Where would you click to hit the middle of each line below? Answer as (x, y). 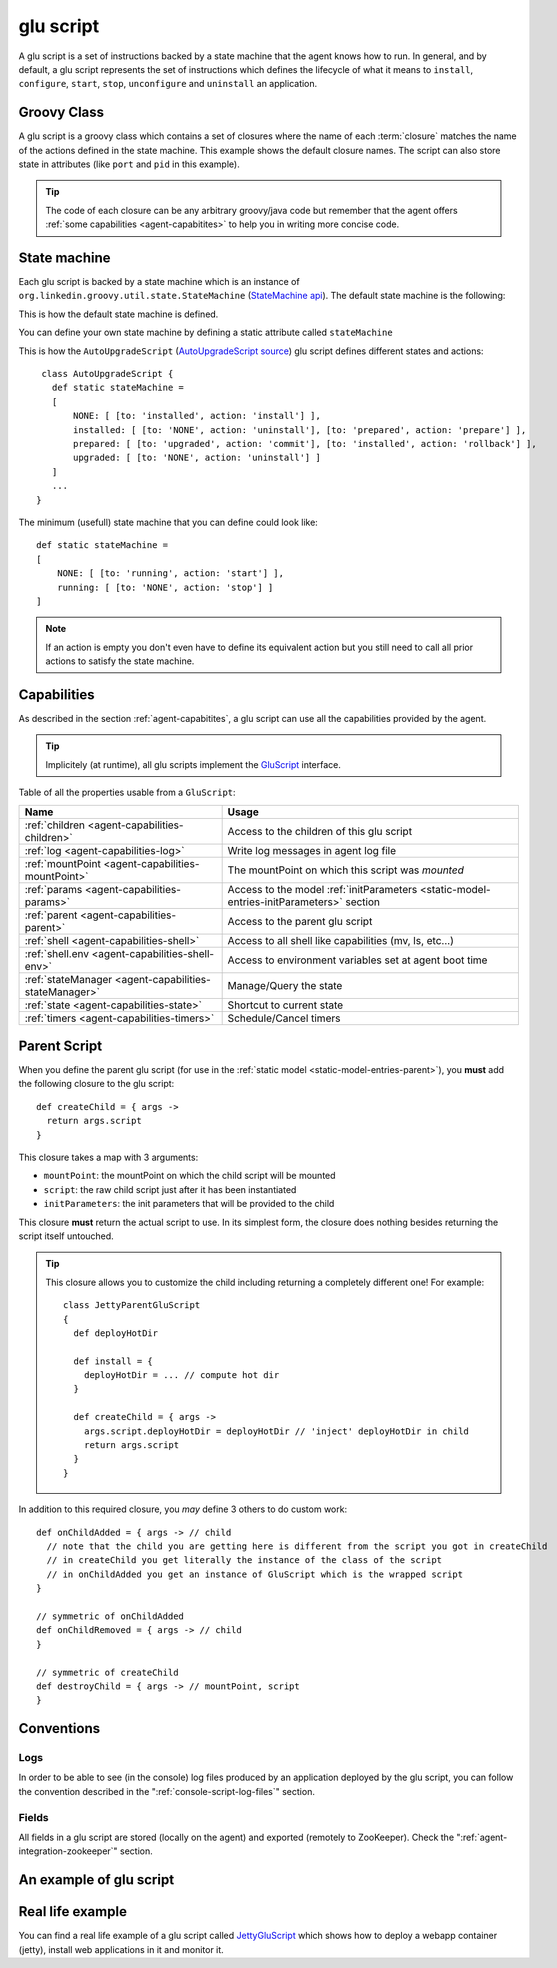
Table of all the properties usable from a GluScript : (127, 792)
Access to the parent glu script (300, 921)
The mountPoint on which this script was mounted (345, 870)
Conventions (59, 1728)
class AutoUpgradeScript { (107, 374)
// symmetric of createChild (107, 1672)
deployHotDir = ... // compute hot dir (181, 1375)
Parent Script (60, 1045)
